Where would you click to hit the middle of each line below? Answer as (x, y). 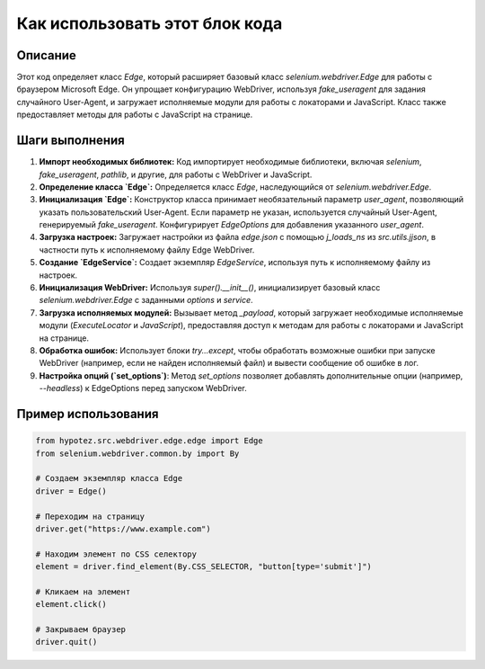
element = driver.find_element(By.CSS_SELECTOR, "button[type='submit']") (204, 567)
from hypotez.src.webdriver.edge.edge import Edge (150, 441)
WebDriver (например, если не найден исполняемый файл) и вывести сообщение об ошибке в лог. (229, 363)
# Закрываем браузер (80, 630)
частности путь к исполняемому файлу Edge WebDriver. (147, 250)
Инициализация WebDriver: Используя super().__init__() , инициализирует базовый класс (210, 288)
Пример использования (88, 414)
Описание (46, 55)
